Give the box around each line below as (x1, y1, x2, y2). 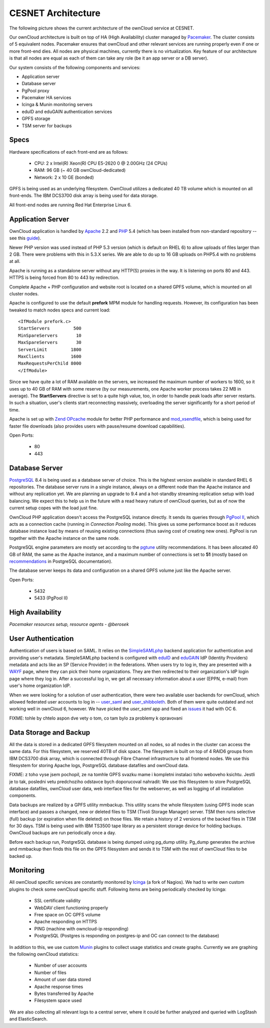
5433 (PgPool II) (34, 595, 68, 601)
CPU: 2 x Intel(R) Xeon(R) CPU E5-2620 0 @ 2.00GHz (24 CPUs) (34, 160, 167, 166)
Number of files (34, 969, 67, 975)
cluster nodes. (9, 290, 39, 296)
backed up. (9, 853, 32, 859)
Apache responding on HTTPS (34, 919, 97, 925)
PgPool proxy (21, 88, 49, 94)
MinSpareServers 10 (18, 332, 82, 338)
